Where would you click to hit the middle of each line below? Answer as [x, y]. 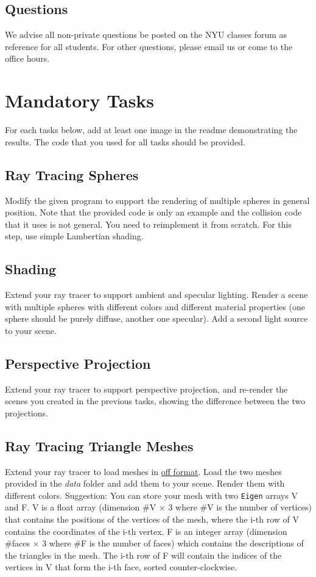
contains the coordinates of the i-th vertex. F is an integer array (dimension [146, 531]
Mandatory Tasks [80, 100]
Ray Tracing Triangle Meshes [99, 445]
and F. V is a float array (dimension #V [81, 507]
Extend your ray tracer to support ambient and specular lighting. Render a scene [156, 295]
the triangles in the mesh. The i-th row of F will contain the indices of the [143, 555]
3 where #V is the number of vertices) [240, 507]
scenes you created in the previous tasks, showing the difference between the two [155, 401]
